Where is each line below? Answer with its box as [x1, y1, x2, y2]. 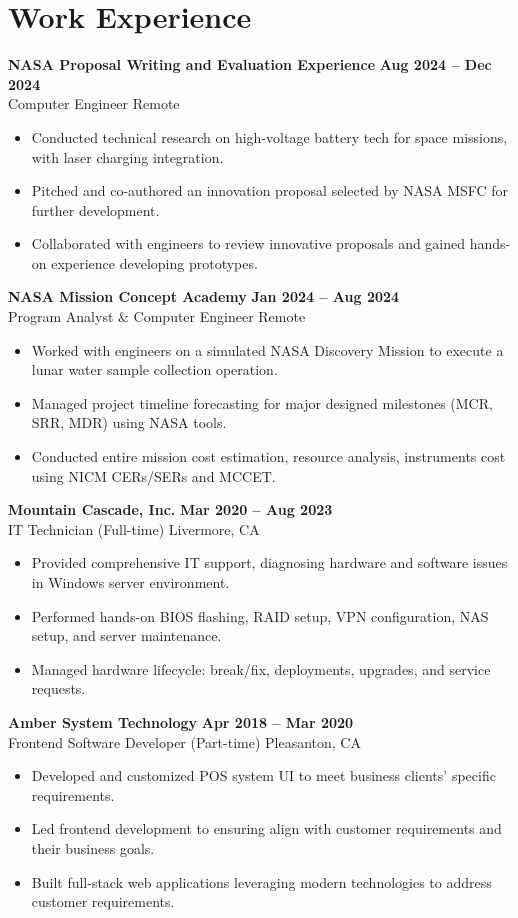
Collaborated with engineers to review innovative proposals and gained [31, 233, 466, 254]
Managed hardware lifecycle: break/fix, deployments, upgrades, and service [31, 658, 491, 679]
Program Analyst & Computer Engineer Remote [8, 306, 306, 327]
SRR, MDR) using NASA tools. [31, 412, 227, 433]
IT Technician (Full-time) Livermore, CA [8, 518, 260, 539]
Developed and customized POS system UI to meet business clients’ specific [31, 765, 496, 786]
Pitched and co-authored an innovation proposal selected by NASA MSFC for [31, 180, 509, 201]
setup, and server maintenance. [31, 625, 222, 646]
